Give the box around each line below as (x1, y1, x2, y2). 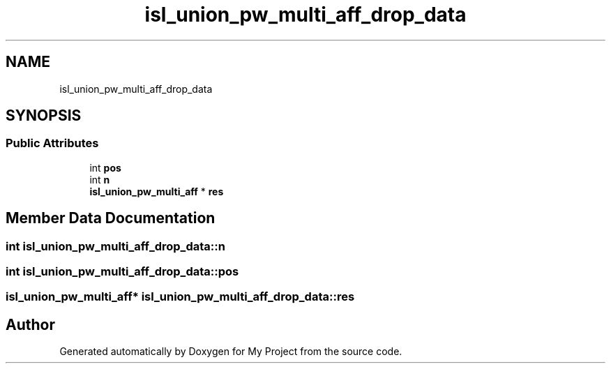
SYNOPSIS (6, 107, 82, 125)
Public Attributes (6, 136, 99, 151)
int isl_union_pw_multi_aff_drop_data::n (6, 239, 225, 253)
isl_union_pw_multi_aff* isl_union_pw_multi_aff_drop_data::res (6, 289, 355, 304)
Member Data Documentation (6, 209, 216, 227)
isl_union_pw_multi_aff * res (89, 185, 224, 197)
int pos (89, 161, 121, 174)
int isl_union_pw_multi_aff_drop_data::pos (6, 264, 239, 279)
